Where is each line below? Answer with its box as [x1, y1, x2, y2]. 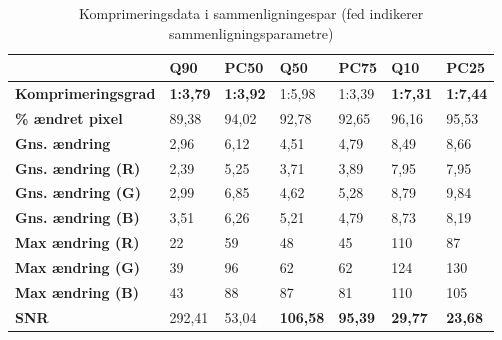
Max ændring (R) [15, 232, 140, 253]
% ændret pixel [15, 107, 123, 128]
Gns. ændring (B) [15, 207, 140, 228]
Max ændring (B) [15, 281, 139, 302]
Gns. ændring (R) [15, 157, 141, 178]
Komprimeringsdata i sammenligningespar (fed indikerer [79, 3, 424, 23]
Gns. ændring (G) [15, 182, 141, 203]
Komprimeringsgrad [15, 83, 156, 104]
